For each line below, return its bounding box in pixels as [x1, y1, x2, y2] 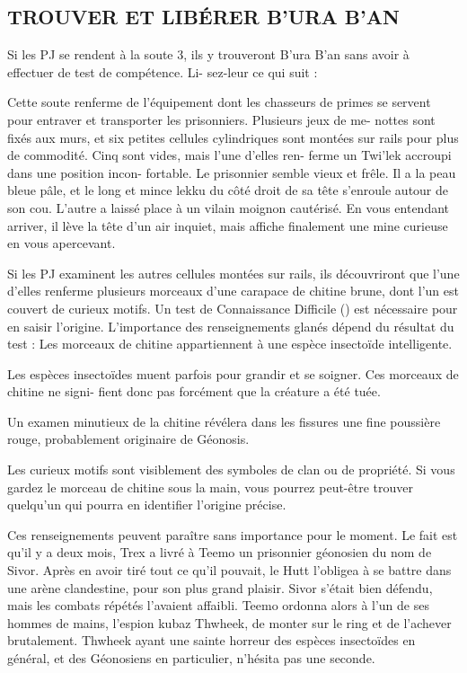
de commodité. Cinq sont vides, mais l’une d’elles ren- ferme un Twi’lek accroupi [7, 146, 452, 164]
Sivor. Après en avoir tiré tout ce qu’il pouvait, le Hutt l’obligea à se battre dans [7, 561, 452, 580]
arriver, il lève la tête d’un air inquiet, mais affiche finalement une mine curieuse [7, 216, 448, 235]
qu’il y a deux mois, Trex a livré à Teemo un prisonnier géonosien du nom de [7, 543, 432, 562]
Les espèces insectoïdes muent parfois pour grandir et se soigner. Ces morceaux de [7, 364, 459, 383]
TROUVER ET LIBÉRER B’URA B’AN [7, 3, 400, 31]
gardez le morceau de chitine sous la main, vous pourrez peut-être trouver [7, 477, 413, 496]
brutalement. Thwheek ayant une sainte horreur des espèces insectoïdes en [7, 631, 416, 650]
